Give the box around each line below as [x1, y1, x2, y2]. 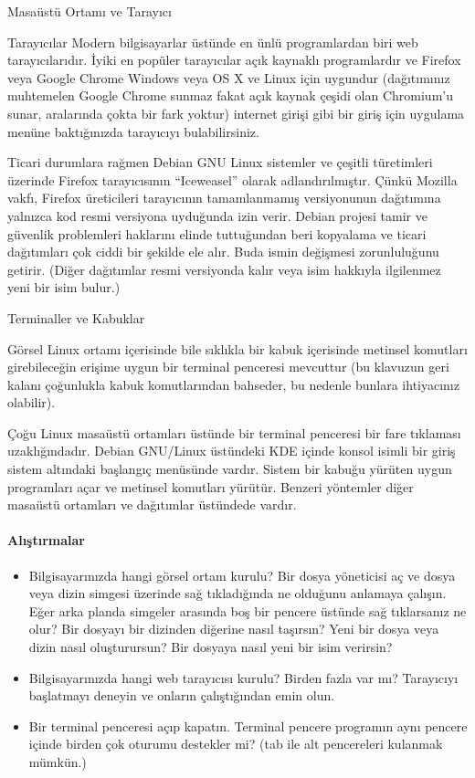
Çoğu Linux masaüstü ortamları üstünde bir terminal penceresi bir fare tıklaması [7, 423, 461, 442]
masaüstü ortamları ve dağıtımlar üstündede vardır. [7, 495, 297, 514]
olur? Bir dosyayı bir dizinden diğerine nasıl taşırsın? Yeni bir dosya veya [28, 619, 439, 638]
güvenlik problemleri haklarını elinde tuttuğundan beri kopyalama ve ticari [7, 224, 427, 243]
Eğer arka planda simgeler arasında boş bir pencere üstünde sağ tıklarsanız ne [28, 601, 467, 620]
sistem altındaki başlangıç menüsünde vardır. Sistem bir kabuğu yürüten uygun [7, 459, 452, 478]
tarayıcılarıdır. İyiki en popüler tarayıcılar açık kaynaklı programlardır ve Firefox [7, 50, 461, 69]
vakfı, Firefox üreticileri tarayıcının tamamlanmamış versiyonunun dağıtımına [7, 188, 441, 207]
